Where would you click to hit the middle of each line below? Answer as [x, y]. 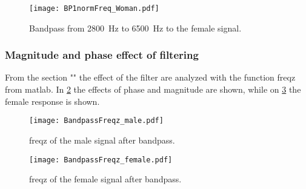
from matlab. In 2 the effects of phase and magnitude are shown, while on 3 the [153, 89]
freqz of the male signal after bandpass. [102, 140]
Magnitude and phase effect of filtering [102, 55]
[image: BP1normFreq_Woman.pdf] [94, 8]
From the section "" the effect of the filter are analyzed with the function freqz [150, 77]
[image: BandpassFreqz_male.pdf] [96, 121]
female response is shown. [52, 101]
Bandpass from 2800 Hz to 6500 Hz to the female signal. [135, 28]
